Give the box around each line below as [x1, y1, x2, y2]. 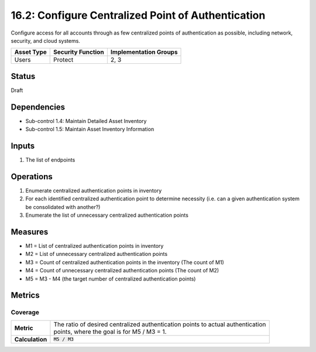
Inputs [11, 141, 35, 151]
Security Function [53, 48, 105, 56]
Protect [53, 56, 74, 64]
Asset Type [14, 48, 47, 56]
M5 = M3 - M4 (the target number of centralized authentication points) [25, 275, 196, 282]
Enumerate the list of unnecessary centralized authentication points [25, 211, 188, 219]
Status [11, 71, 36, 81]
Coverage [11, 308, 40, 316]
